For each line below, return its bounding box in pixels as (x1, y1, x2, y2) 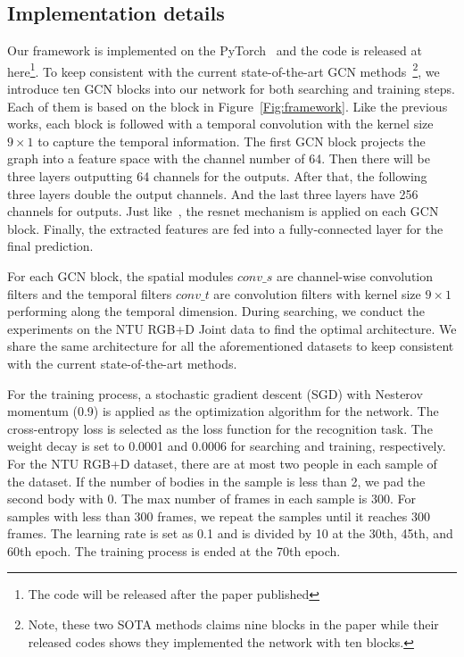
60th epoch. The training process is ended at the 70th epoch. (7, 541, 341, 560)
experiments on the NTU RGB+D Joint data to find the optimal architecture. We (7, 319, 457, 337)
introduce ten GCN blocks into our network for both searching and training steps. (7, 79, 455, 98)
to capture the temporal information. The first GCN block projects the (37, 131, 426, 150)
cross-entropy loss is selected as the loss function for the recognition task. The (7, 419, 433, 437)
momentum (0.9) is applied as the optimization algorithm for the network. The (7, 402, 439, 420)
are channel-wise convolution (276, 266, 434, 285)
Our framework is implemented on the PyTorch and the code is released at (7, 41, 422, 60)
